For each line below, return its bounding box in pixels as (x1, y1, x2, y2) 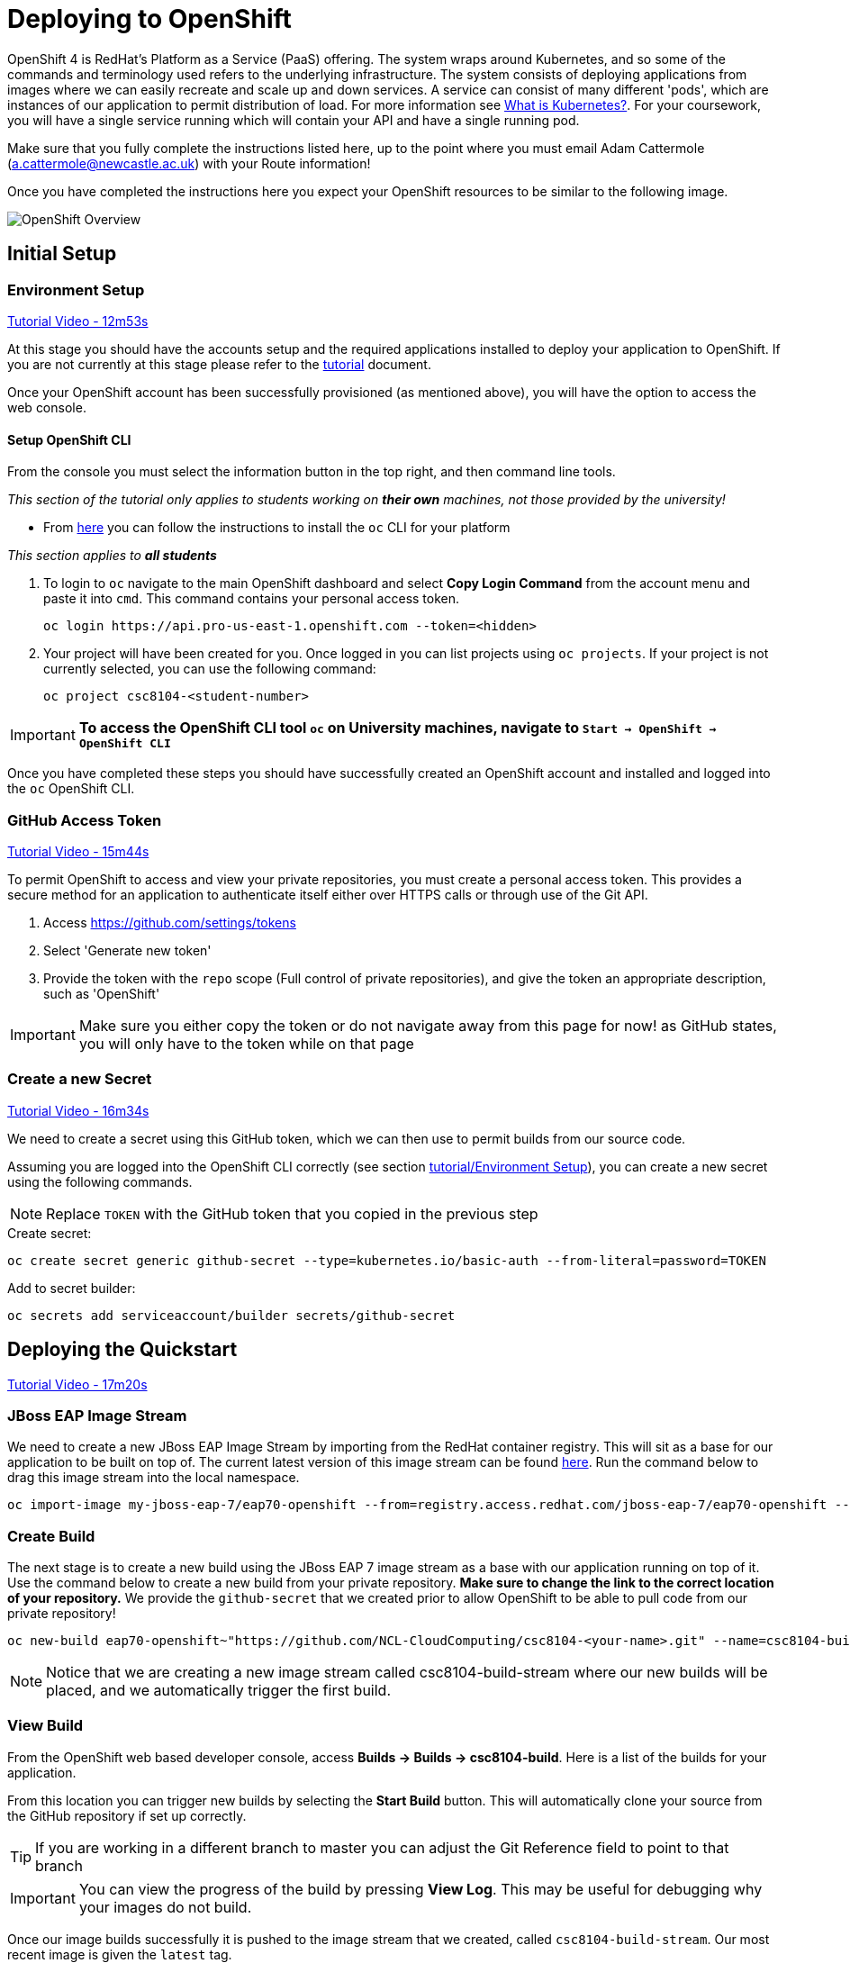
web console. (7, 399, 86, 415)
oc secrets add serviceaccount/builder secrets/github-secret (7, 1307, 456, 1323)
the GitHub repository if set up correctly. (7, 1807, 247, 1823)
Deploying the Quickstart (7, 1338, 238, 1361)
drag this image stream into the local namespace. (7, 1470, 300, 1486)
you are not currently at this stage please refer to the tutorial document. (7, 356, 431, 372)
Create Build (7, 1526, 95, 1545)
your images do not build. (78, 1897, 252, 1916)
